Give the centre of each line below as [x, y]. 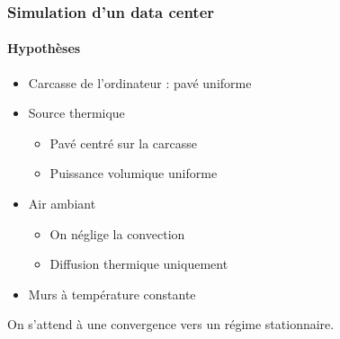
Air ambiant [62, 204]
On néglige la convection [117, 233]
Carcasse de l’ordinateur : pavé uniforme [140, 82]
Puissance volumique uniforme [134, 173]
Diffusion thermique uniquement [139, 264]
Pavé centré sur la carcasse [124, 143]
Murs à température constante [112, 294]
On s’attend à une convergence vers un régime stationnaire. [171, 324]
